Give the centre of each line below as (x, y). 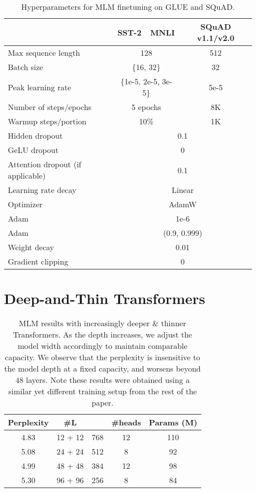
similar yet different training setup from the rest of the (102, 391)
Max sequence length (44, 53)
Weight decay (31, 247)
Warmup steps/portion (47, 121)
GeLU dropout (33, 150)
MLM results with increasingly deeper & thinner (102, 323)
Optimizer (25, 204)
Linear (183, 190)
